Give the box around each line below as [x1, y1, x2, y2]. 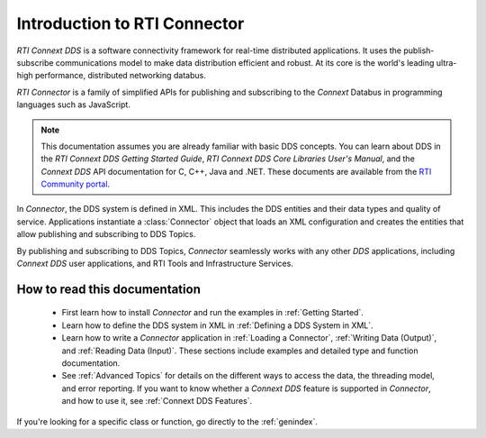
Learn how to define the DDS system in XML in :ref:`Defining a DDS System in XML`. [61, 320, 373, 331]
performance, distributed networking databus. [34, 70, 206, 81]
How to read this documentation [16, 281, 202, 297]
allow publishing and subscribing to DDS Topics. [16, 229, 196, 240]
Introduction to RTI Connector [16, 14, 245, 33]
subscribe [16, 57, 54, 68]
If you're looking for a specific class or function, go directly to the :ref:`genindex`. [16, 415, 319, 427]
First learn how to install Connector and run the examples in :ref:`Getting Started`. [61, 307, 364, 318]
